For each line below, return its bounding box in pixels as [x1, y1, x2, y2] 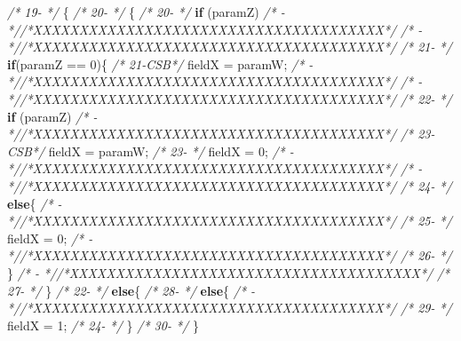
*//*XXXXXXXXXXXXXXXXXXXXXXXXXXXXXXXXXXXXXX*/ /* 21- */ [7, 37, 452, 56]
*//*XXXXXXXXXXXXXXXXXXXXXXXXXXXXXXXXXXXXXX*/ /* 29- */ [7, 298, 452, 317]
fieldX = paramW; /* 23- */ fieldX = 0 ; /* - [48, 141, 294, 160]
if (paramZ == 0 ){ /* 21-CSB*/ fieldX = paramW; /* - [7, 54, 314, 73]
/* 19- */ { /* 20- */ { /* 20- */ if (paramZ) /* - [7, 3, 285, 20]
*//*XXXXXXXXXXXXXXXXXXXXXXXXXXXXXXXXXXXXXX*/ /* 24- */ [7, 176, 452, 194]
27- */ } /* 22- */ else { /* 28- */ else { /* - [7, 281, 256, 299]
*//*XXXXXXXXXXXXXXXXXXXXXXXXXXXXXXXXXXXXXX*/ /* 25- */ [7, 211, 452, 230]
